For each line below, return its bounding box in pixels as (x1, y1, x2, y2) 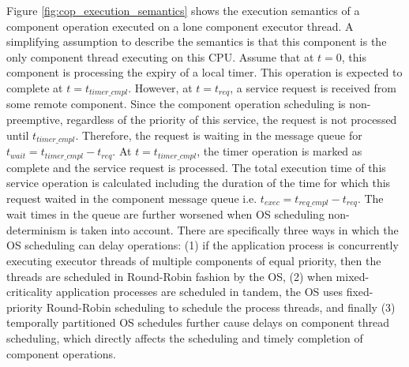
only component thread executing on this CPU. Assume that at (6, 48, 314, 65)
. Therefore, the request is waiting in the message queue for (75, 126, 362, 143)
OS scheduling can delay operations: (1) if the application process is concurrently (6, 237, 399, 253)
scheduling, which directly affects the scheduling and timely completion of (6, 329, 363, 346)
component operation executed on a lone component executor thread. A (6, 17, 354, 34)
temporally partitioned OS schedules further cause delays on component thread (6, 314, 390, 331)
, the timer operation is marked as (197, 143, 362, 159)
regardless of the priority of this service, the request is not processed (66, 111, 397, 128)
